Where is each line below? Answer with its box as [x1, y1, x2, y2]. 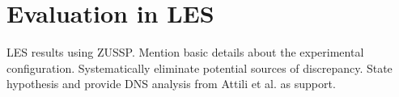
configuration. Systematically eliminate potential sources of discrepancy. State [6, 59, 393, 76]
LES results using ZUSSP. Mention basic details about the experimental [6, 44, 364, 61]
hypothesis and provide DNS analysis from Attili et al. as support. [6, 75, 336, 92]
